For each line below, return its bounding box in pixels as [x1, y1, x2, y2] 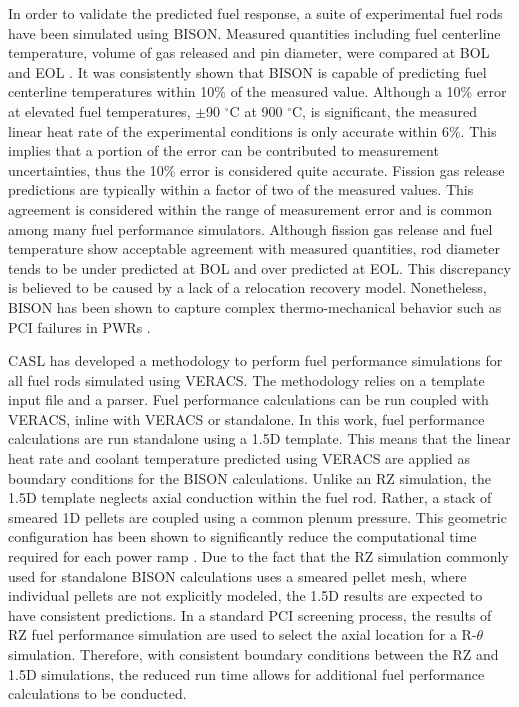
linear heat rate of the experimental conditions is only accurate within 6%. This [8, 120, 497, 141]
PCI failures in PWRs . [8, 316, 151, 337]
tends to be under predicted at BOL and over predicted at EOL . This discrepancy [8, 257, 511, 278]
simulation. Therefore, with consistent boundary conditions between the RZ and [8, 644, 499, 664]
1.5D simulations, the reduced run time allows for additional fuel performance [8, 663, 485, 684]
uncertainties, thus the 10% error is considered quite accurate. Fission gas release [8, 159, 505, 180]
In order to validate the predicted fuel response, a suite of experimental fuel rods [8, 3, 503, 23]
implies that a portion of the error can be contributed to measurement [8, 140, 439, 161]
